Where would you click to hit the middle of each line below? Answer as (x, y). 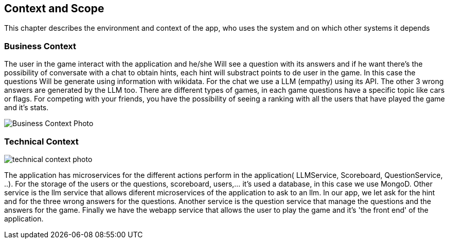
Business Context (40, 46)
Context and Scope (54, 8)
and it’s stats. (26, 108)
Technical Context (41, 141)
